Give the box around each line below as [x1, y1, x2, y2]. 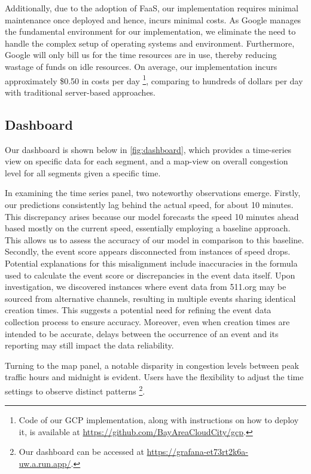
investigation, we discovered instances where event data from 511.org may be [5, 280, 286, 293]
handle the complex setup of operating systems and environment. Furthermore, [5, 36, 295, 49]
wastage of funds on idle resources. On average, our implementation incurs [5, 60, 278, 72]
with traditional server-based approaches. [5, 85, 156, 98]
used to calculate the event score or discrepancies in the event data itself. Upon [5, 268, 295, 281]
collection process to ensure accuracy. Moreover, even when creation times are [5, 315, 290, 328]
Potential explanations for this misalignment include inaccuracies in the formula [5, 256, 298, 269]
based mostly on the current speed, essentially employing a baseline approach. [5, 222, 291, 234]
